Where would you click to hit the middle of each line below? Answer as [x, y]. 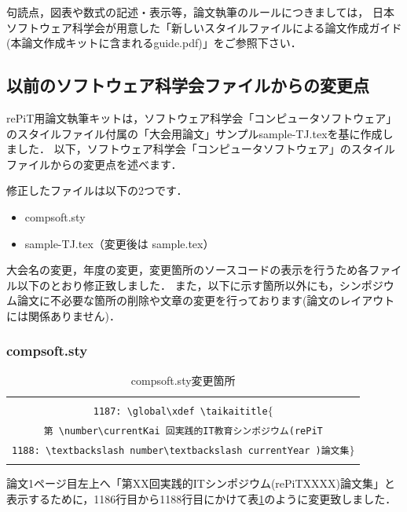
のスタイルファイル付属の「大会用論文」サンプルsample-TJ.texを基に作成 [194, 133]
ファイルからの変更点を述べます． [94, 164]
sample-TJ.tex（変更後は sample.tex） [119, 243]
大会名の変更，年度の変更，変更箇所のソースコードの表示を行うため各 [188, 270]
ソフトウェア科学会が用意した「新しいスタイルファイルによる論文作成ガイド [204, 27]
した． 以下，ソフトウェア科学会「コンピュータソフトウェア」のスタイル [206, 149]
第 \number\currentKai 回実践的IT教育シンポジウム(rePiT [183, 431]
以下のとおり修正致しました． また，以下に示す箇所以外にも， [178, 285]
